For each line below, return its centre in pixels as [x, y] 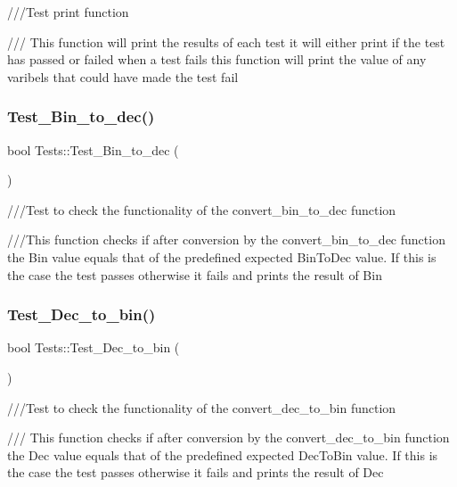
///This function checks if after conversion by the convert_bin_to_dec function [226, 239]
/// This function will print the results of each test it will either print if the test [226, 41]
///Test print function [68, 12]
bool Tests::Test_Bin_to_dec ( [93, 149]
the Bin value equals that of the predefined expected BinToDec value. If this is [222, 256]
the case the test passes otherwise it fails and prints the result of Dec [196, 472]
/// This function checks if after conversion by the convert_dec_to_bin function [228, 437]
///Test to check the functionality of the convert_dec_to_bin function [202, 407]
